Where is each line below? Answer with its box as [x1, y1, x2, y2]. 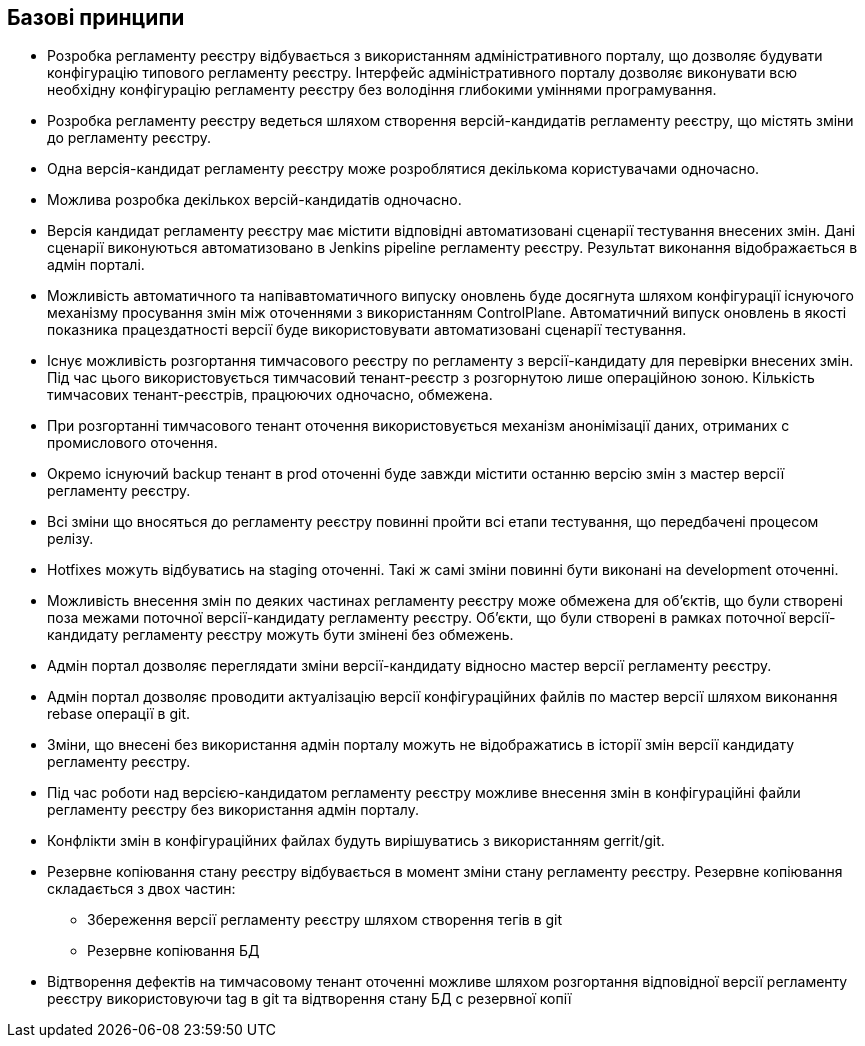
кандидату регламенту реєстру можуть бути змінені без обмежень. [47, 626, 514, 644]
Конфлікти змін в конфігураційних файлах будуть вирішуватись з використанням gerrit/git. [47, 832, 665, 850]
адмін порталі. [47, 256, 145, 274]
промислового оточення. [47, 434, 218, 452]
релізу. [47, 530, 94, 548]
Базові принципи [7, 5, 185, 30]
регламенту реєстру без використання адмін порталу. [47, 801, 419, 819]
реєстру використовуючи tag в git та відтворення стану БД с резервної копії [47, 990, 572, 1008]
